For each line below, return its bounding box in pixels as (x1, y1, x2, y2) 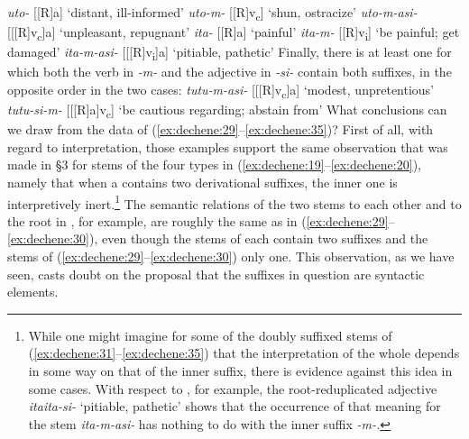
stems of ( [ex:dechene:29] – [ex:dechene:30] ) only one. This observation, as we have (7, 247, 455, 266)
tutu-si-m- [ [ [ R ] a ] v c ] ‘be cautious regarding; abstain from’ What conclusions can (7, 100, 447, 121)
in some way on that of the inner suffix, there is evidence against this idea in (28, 361, 453, 380)
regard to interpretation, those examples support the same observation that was (7, 137, 448, 156)
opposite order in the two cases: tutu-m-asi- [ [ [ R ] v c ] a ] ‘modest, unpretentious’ (7, 79, 435, 101)
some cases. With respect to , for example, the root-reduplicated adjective (28, 379, 437, 398)
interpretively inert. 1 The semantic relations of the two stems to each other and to (7, 191, 462, 213)
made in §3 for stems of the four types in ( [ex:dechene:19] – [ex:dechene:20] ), (7, 155, 421, 174)
